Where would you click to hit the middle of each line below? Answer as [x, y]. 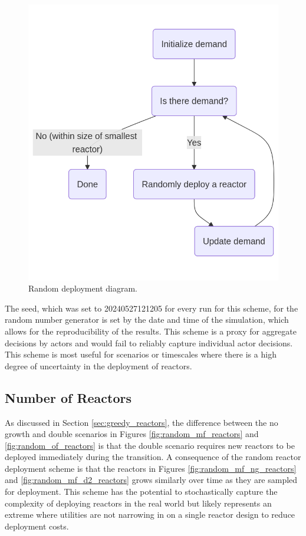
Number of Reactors [68, 397]
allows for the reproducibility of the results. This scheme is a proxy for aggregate [151, 331]
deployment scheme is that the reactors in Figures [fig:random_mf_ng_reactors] [151, 468]
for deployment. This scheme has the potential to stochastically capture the [141, 492]
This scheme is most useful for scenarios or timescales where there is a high [141, 354]
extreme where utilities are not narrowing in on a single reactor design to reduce [150, 515]
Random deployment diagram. [83, 288]
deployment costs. [37, 526]
